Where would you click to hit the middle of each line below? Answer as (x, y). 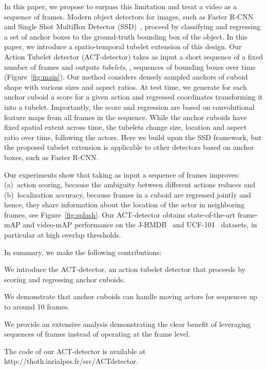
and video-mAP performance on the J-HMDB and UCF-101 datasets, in (140, 225)
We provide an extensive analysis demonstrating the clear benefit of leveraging (128, 324)
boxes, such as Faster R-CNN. (51, 157)
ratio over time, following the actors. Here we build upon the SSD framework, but (133, 137)
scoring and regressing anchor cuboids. (65, 279)
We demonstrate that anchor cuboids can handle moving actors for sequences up (131, 296)
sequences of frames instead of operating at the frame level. (97, 334)
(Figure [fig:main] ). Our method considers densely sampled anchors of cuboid (126, 77)
